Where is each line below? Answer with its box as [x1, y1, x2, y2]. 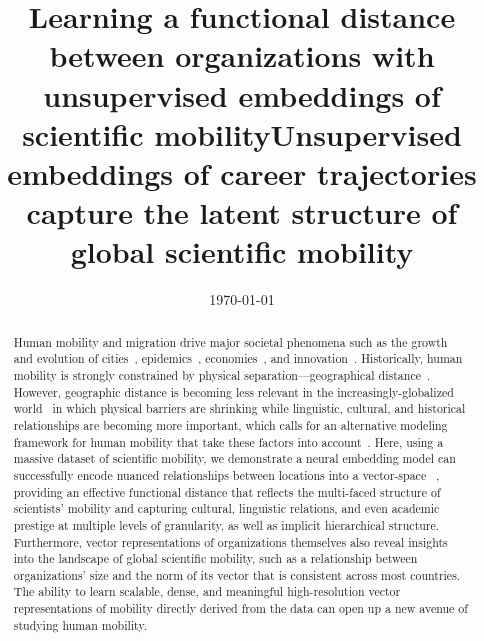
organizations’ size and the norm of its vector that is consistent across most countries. [13, 566, 461, 583]
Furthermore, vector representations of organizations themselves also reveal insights [13, 533, 448, 550]
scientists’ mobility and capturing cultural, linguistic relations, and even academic [13, 500, 440, 517]
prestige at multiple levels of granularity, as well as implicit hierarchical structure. [13, 516, 440, 533]
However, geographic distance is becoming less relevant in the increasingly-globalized [13, 383, 454, 400]
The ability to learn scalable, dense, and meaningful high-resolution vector [13, 583, 401, 600]
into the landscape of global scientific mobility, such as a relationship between [13, 550, 418, 567]
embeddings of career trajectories [7, 152, 477, 193]
